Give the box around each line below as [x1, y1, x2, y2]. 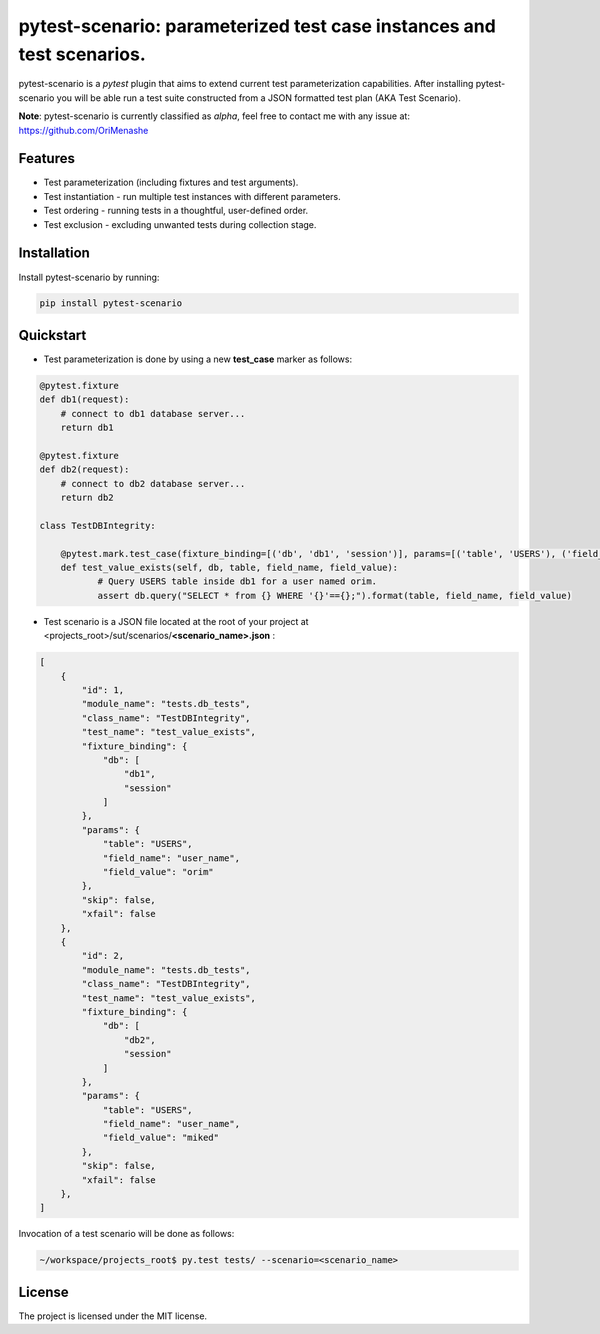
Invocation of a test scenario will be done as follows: [18, 1228, 235, 1240]
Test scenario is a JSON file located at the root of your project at [43, 615, 309, 627]
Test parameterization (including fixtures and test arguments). [43, 176, 299, 189]
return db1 [60, 422, 114, 434]
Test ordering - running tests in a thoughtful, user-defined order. [43, 205, 309, 217]
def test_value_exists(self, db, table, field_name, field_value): [60, 562, 399, 574]
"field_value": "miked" [102, 1132, 220, 1144]
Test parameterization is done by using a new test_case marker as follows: [43, 353, 353, 365]
